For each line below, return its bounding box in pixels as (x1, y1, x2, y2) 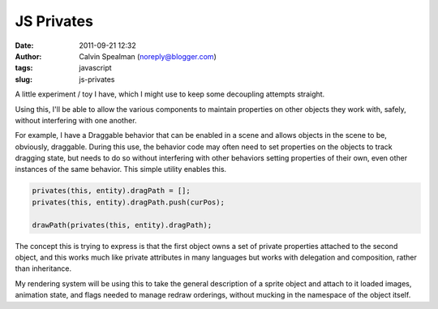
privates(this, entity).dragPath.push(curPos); (32, 197, 225, 207)
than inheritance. (15, 264, 72, 273)
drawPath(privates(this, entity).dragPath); (32, 220, 213, 230)
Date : (15, 41, 34, 50)
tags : (15, 63, 33, 73)
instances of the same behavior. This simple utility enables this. (15, 165, 227, 174)
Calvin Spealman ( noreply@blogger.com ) (79, 51, 217, 61)
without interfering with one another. (15, 115, 137, 125)
